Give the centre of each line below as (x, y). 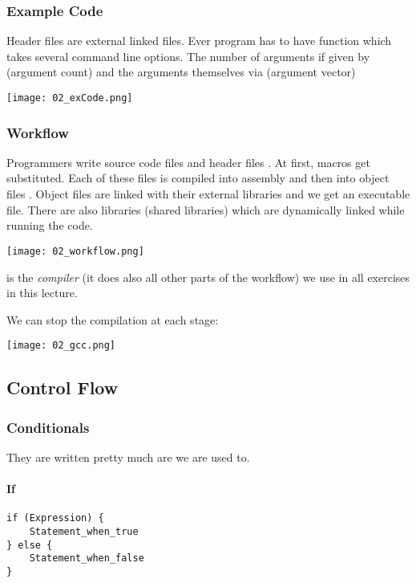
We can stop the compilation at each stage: (113, 319)
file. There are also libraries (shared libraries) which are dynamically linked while (206, 209)
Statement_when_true (84, 531)
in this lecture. (42, 293)
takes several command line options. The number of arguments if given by (188, 56)
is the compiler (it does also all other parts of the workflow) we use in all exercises (208, 277)
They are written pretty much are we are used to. (128, 457)
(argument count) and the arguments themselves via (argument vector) (181, 72)
